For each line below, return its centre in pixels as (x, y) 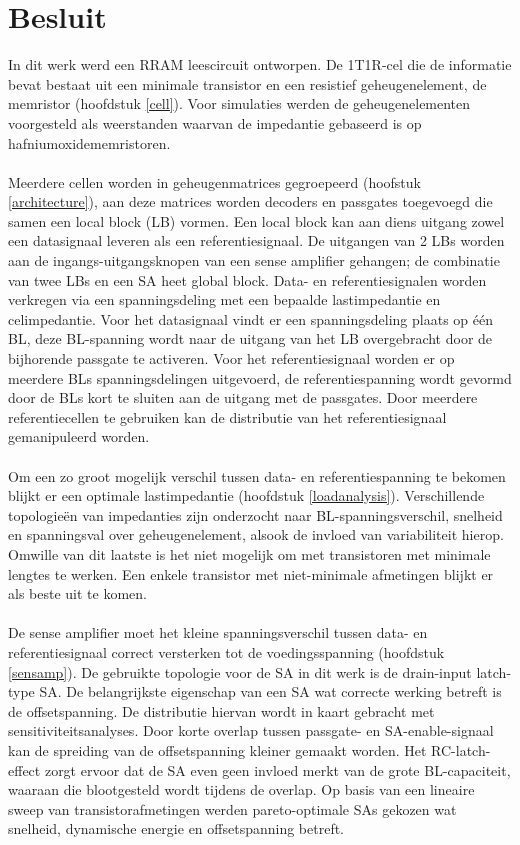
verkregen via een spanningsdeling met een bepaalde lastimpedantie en (224, 299)
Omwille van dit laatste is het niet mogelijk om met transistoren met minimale (249, 553)
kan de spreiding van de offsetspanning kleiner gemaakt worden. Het (217, 749)
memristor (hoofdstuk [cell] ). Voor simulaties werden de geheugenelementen (239, 103)
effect (24, 769)
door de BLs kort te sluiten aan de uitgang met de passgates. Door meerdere (243, 397)
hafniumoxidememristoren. (89, 142)
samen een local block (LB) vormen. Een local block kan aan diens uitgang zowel (256, 220)
